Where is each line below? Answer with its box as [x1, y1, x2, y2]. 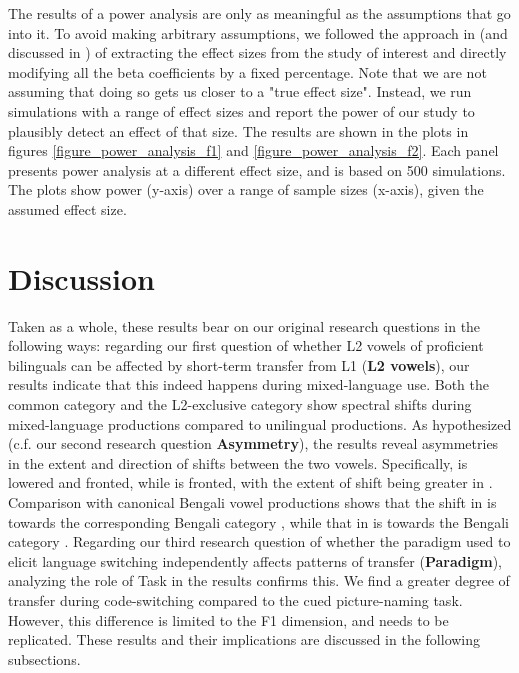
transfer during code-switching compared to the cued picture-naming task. [8, 589, 463, 610]
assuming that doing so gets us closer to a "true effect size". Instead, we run [8, 81, 472, 102]
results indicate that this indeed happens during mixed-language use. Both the [8, 374, 489, 395]
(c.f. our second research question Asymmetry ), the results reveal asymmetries [8, 433, 499, 454]
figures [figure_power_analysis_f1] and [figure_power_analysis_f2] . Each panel [8, 140, 499, 161]
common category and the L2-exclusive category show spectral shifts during [8, 394, 472, 415]
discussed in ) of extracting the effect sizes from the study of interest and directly [8, 42, 507, 63]
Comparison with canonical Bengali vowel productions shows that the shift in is [8, 492, 497, 512]
